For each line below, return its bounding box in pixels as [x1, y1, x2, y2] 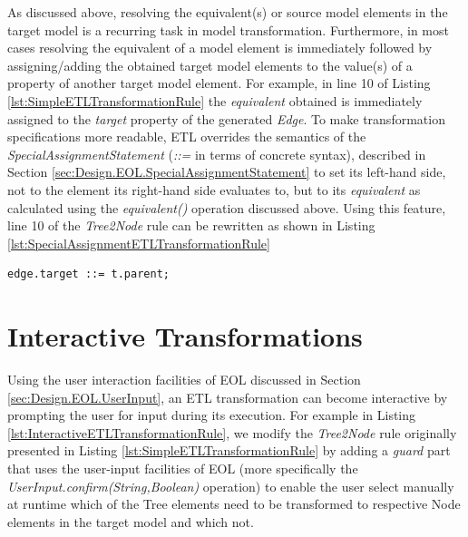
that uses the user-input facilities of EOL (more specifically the [7, 459, 358, 477]
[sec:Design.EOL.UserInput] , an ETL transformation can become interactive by [7, 387, 448, 406]
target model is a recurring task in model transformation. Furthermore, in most [7, 20, 449, 39]
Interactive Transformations [7, 317, 363, 355]
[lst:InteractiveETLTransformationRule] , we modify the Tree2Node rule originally [7, 423, 457, 442]
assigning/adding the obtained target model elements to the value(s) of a [7, 55, 413, 74]
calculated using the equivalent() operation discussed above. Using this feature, [7, 198, 446, 217]
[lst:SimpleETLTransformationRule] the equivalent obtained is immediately [7, 91, 423, 110]
